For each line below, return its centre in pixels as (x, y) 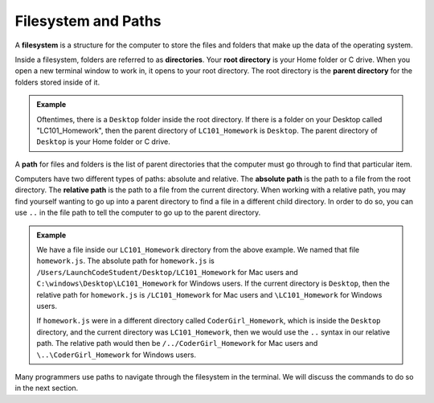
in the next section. (47, 388)
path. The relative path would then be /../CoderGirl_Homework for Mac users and (177, 343)
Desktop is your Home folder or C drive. (103, 142)
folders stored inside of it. (57, 82)
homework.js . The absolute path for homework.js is (125, 261)
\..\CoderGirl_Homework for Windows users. (117, 355)
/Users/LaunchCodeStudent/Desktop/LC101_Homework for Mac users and (168, 272)
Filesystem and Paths (88, 21)
